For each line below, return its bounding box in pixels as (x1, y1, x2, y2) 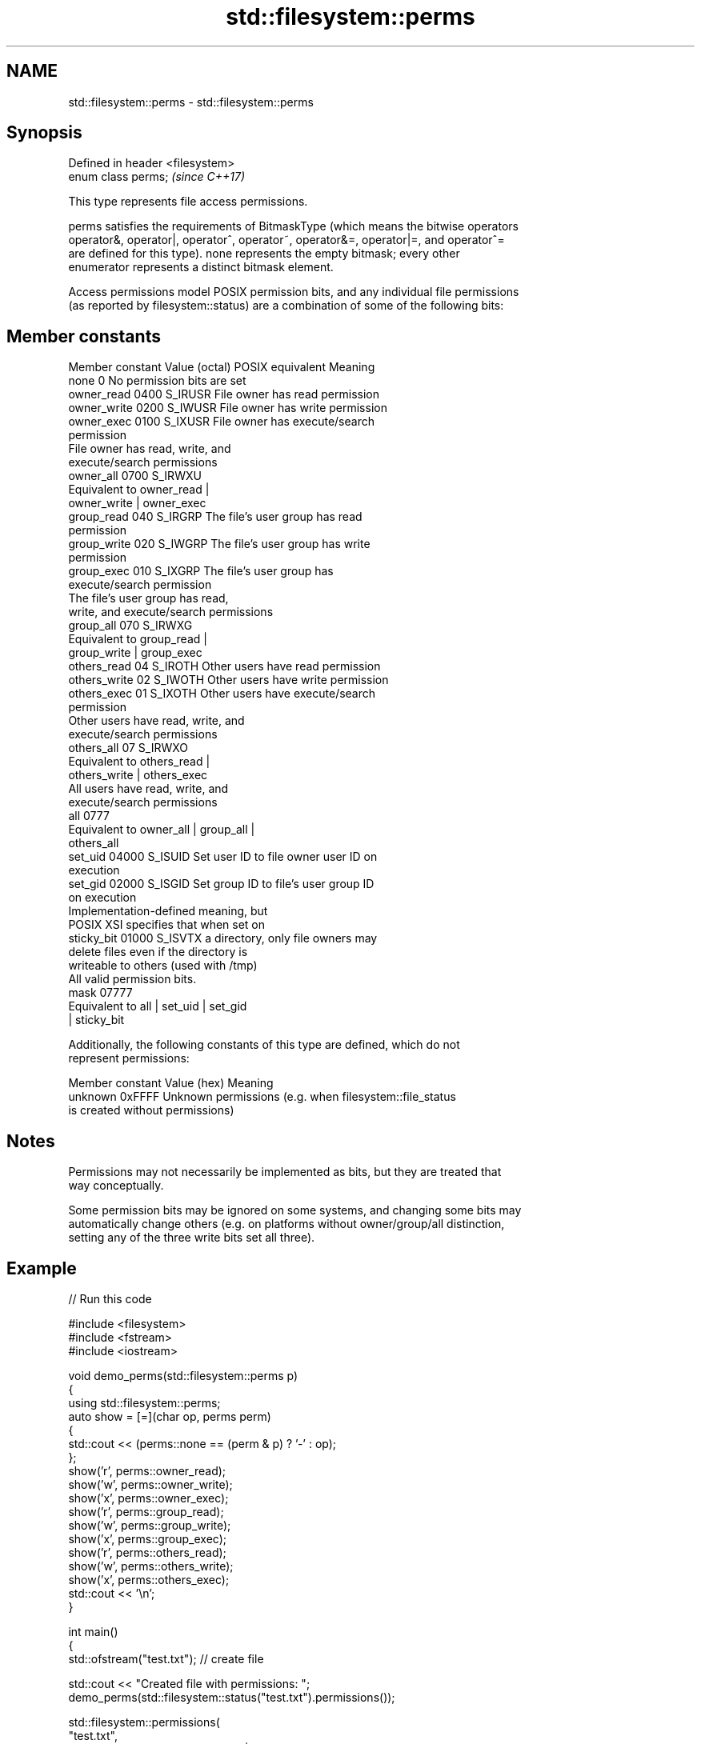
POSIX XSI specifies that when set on (68, 918, 266, 932)
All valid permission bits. (68, 972, 197, 986)
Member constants (6, 326, 161, 346)
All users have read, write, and (68, 782, 229, 796)
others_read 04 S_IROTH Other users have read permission (68, 659, 381, 674)
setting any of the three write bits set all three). (68, 1230, 315, 1245)
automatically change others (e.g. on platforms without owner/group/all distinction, (68, 1217, 505, 1231)
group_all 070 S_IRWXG (68, 618, 193, 633)
